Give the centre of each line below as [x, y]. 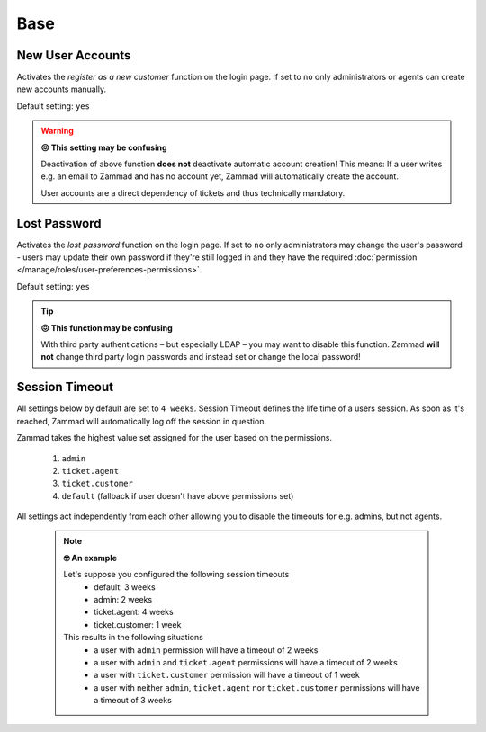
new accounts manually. [62, 89]
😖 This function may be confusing [107, 327]
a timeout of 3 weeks [133, 701]
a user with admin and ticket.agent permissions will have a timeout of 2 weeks [246, 662]
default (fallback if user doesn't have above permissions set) [178, 495]
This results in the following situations [134, 638]
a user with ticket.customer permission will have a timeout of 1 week [227, 675]
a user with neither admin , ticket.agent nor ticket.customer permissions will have [257, 687]
